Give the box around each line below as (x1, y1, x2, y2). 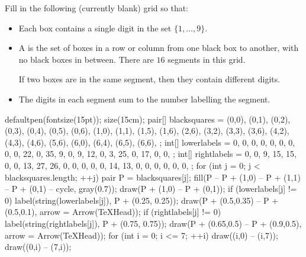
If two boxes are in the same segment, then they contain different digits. (18, 73, 281, 85)
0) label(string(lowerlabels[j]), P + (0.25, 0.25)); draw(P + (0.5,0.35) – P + (5, 194, 279, 206)
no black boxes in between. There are (18, 53, 154, 65)
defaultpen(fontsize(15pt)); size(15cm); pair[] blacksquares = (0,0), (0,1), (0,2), (5, 113, 291, 125)
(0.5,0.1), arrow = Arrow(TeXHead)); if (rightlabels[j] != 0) (5, 205, 221, 218)
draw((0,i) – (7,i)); (5, 240, 72, 253)
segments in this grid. (168, 53, 246, 65)
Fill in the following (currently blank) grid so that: (5, 2, 189, 14)
